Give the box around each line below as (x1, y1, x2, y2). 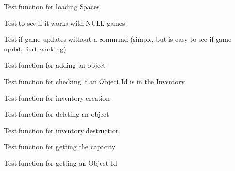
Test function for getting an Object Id (4, 157, 117, 168)
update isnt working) (4, 43, 66, 53)
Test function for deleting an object (4, 109, 109, 119)
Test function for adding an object (4, 60, 106, 70)
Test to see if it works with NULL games (4, 17, 125, 28)
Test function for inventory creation (4, 92, 110, 103)
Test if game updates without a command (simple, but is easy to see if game (4, 34, 232, 44)
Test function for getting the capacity (4, 141, 116, 152)
